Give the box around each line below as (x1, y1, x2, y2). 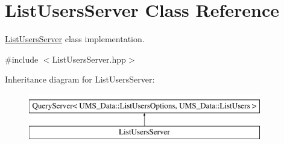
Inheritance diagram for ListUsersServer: (5, 73, 155, 86)
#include (5, 52, 39, 65)
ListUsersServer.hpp (52, 52, 126, 65)
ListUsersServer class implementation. (5, 33, 145, 45)
